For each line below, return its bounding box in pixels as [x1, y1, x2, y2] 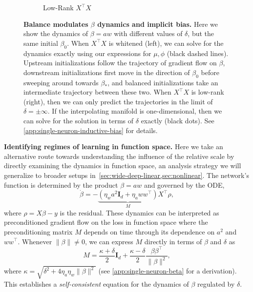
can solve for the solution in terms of [23, 115, 134, 125]
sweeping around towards [23, 77, 99, 87]
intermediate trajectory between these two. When [23, 87, 171, 97]
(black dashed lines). [167, 48, 229, 58]
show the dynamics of [23, 28, 88, 39]
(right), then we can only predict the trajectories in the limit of [23, 96, 213, 106]
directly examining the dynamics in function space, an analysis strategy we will [4, 160, 241, 171]
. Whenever [18, 236, 52, 246]
